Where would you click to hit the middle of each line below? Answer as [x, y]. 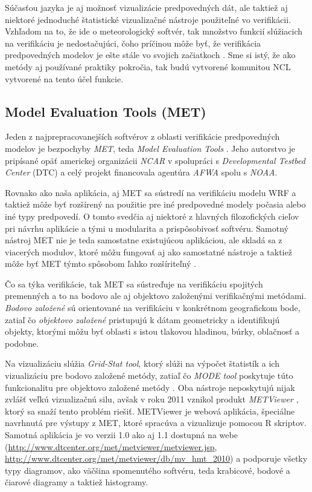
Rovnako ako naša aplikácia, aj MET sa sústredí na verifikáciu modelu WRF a [151, 192]
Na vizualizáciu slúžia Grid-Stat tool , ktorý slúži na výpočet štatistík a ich [142, 363]
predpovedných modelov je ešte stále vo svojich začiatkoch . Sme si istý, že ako [150, 55]
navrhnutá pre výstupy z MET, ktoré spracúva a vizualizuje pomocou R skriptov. [156, 423]
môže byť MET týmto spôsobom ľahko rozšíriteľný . [101, 264]
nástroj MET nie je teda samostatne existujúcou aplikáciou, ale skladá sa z [144, 240]
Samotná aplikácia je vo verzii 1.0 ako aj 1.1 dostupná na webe [121, 435]
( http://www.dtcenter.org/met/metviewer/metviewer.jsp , [111, 446]
